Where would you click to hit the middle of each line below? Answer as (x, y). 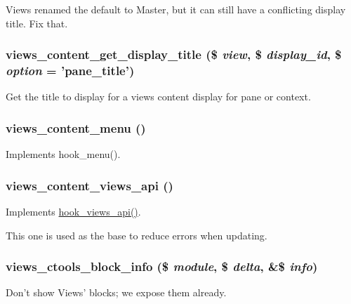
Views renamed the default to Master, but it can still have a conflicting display (176, 9)
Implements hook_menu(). (63, 154)
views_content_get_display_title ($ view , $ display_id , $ (174, 54)
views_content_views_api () (90, 185)
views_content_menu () (76, 127)
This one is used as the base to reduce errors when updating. (137, 235)
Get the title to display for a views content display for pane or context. (158, 97)
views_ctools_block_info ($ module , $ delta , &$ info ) (162, 266)
